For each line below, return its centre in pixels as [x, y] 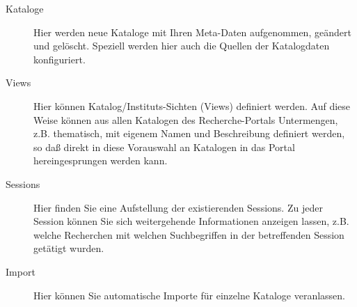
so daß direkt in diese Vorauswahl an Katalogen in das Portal [164, 147]
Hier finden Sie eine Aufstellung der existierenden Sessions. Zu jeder [178, 207]
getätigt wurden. [69, 248]
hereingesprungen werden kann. [101, 160]
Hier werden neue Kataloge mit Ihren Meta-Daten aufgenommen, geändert [192, 32]
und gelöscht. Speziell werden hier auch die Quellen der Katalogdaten [182, 46]
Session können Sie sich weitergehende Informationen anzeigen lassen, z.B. [191, 221]
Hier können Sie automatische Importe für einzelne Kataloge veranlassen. [189, 295]
